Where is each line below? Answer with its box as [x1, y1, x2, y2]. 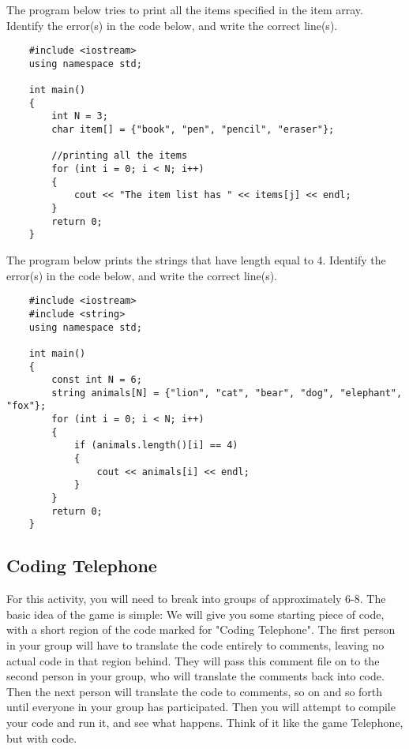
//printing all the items [51, 150, 188, 162]
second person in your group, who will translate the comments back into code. [6, 668, 385, 684]
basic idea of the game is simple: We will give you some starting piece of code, [6, 605, 385, 622]
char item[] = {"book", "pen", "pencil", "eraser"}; [51, 124, 335, 136]
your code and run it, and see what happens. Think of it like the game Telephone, [6, 713, 403, 730]
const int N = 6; [51, 374, 142, 386]
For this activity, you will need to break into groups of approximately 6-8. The [6, 590, 386, 607]
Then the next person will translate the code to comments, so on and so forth [6, 683, 383, 699]
